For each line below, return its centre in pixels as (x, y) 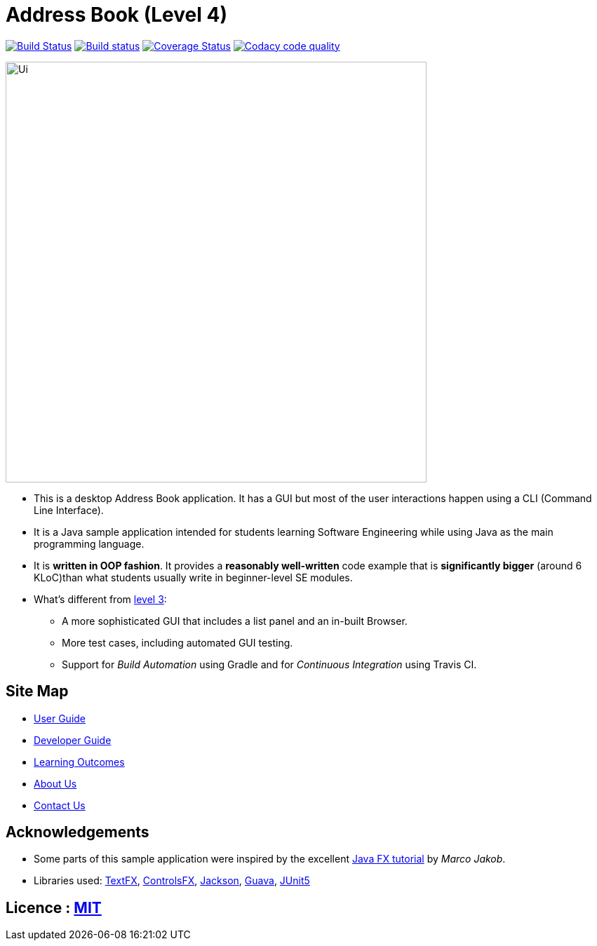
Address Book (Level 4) (116, 15)
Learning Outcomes (79, 762)
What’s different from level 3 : (100, 599)
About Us (55, 783)
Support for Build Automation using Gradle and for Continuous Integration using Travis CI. (269, 664)
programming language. (89, 543)
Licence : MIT (54, 907)
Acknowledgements (78, 832)
